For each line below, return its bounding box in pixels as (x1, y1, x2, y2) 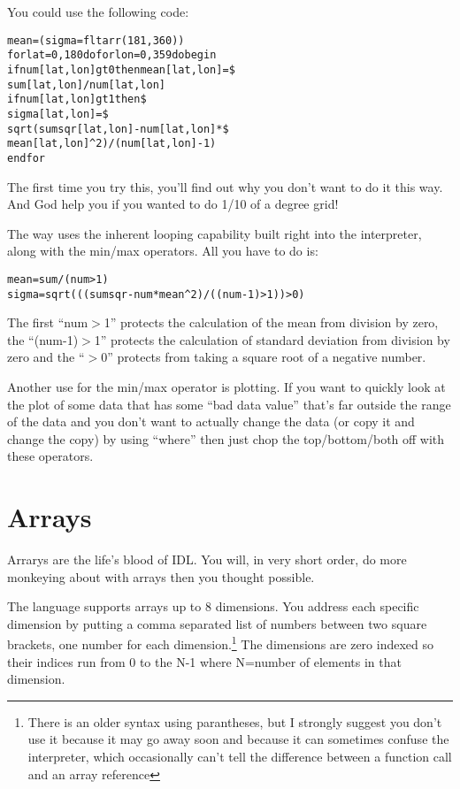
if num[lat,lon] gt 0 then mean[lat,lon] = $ (7, 63, 235, 76)
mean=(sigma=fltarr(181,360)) (7, 34, 185, 47)
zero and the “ (7, 348, 85, 366)
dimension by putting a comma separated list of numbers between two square (7, 614, 427, 632)
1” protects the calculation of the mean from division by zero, (103, 313, 439, 332)
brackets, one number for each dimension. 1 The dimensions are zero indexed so (7, 632, 434, 654)
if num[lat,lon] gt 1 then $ (7, 93, 147, 106)
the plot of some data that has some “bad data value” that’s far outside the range (7, 394, 451, 413)
